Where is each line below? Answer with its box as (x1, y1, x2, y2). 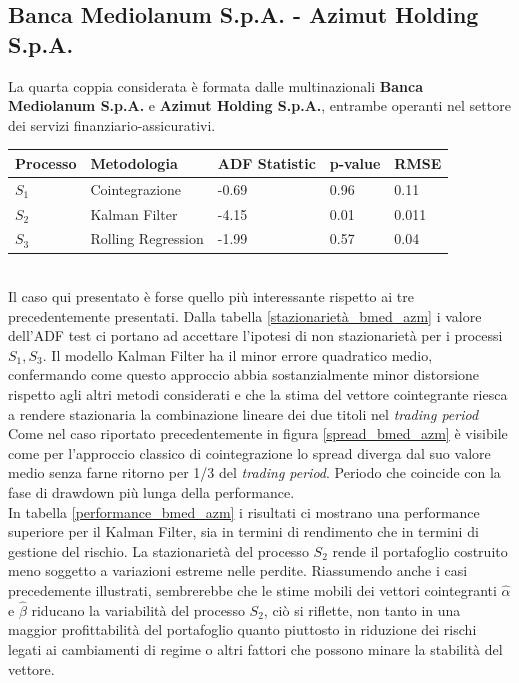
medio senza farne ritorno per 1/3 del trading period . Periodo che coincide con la (8, 462, 501, 483)
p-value (329, 152, 381, 173)
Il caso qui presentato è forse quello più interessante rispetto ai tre (8, 286, 414, 307)
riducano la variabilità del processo (31, 599, 245, 620)
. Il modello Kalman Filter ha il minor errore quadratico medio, (42, 344, 433, 365)
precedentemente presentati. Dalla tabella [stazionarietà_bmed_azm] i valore (8, 305, 482, 326)
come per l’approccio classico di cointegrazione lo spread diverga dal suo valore (8, 442, 491, 463)
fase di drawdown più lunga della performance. (8, 482, 295, 503)
